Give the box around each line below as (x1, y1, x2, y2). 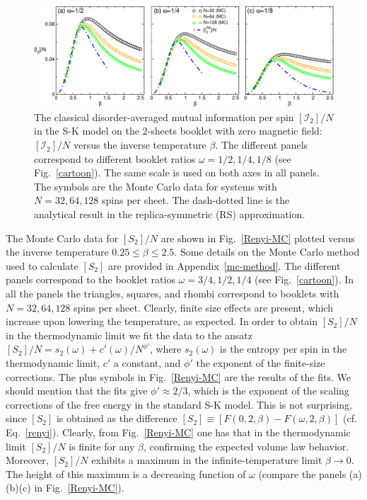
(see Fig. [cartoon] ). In (255, 272, 354, 287)
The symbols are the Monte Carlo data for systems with (34, 178, 277, 193)
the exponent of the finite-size (196, 355, 325, 370)
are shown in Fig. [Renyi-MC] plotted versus (161, 230, 355, 245)
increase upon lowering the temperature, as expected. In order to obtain (6, 314, 318, 329)
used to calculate (6, 258, 78, 273)
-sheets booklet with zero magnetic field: (147, 123, 322, 138)
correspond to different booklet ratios (34, 151, 196, 166)
